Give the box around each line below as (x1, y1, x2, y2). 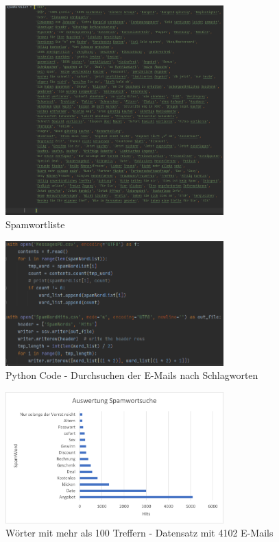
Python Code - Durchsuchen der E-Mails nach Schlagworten (5, 368, 258, 382)
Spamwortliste (5, 217, 65, 232)
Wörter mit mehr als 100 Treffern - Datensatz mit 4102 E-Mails (5, 526, 274, 540)
